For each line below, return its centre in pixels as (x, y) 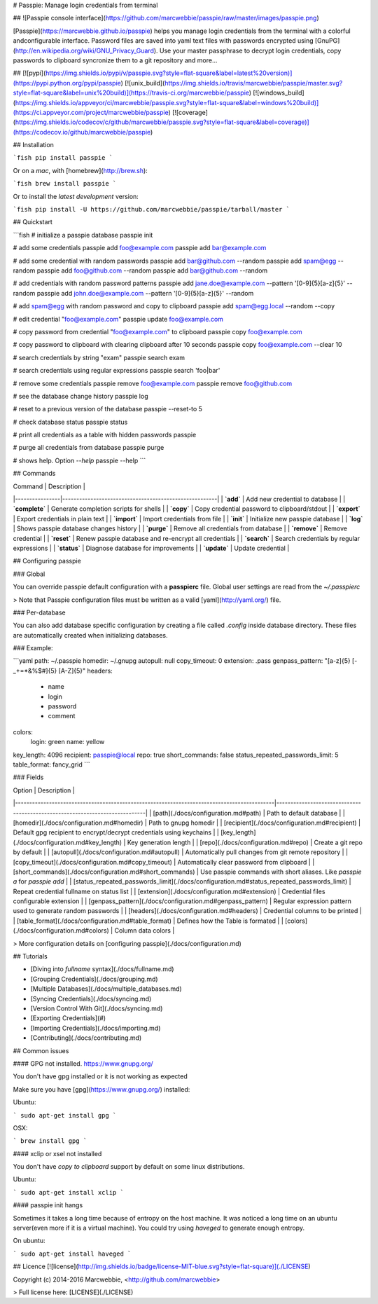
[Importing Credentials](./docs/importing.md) (96, 1028)
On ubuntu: (29, 1241)
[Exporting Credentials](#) (68, 1018)
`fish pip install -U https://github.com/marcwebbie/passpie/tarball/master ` (152, 210)
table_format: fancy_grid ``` (51, 764)
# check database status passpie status (70, 422)
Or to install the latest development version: (76, 196)
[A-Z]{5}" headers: (86, 671)
